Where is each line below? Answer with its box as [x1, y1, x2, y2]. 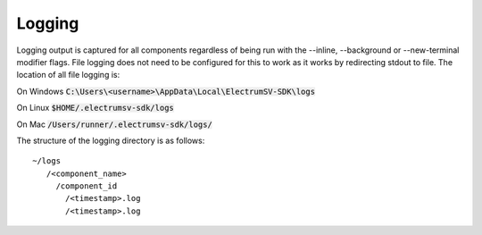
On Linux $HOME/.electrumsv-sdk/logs [16, 103, 174, 113]
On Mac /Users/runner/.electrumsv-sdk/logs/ [16, 119, 213, 130]
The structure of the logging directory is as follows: [16, 135, 205, 146]
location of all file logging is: [16, 70, 120, 80]
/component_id [55, 181, 118, 191]
